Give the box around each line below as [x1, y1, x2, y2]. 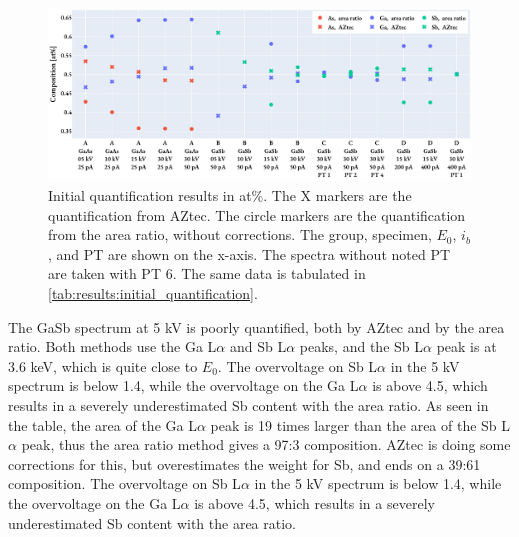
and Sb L [229, 336, 287, 357]
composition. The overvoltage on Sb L [8, 473, 241, 494]
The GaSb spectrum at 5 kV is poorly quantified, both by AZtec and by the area [8, 316, 505, 337]
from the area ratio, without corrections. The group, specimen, [48, 224, 432, 245]
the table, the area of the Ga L [8, 414, 197, 435]
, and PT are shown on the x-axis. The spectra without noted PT [48, 243, 451, 264]
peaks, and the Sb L [299, 336, 423, 357]
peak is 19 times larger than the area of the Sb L [210, 414, 511, 435]
